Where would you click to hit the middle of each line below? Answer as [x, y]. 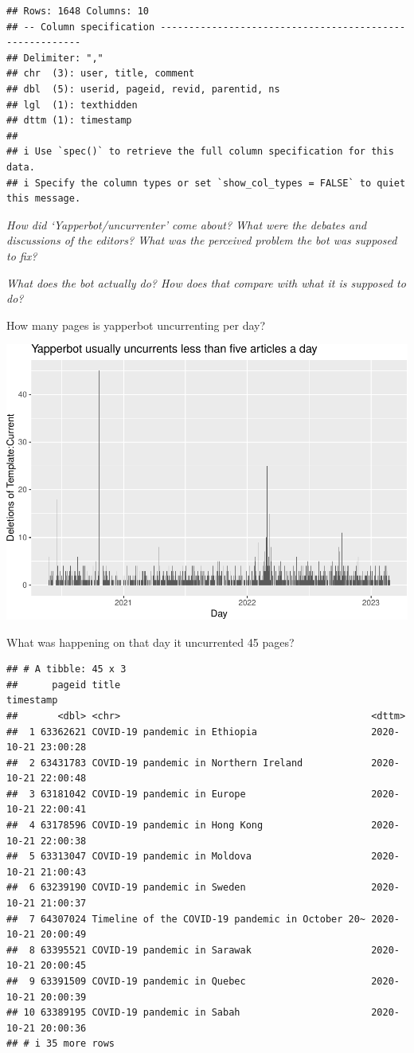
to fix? [22, 255]
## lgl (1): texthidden [72, 105]
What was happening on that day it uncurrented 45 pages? [150, 642]
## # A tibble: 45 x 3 [66, 669]
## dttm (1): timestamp [69, 121]
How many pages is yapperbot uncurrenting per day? [136, 325]
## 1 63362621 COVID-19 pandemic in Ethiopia [132, 732]
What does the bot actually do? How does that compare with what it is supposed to [206, 282]
